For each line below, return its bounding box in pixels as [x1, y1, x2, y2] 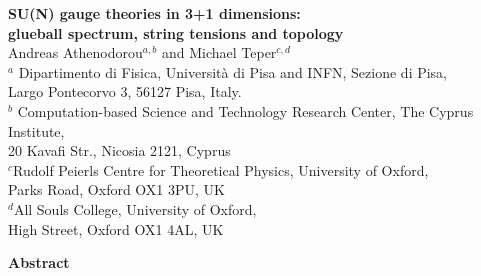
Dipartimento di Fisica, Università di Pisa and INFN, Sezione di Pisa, [18, 61, 448, 82]
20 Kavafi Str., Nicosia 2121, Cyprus [8, 140, 231, 161]
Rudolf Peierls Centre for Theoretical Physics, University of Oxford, [13, 159, 429, 180]
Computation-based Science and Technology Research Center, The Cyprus [17, 100, 474, 121]
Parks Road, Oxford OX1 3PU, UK [8, 179, 225, 200]
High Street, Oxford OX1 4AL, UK [8, 218, 224, 239]
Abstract [8, 252, 70, 273]
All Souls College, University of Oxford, [13, 198, 257, 219]
